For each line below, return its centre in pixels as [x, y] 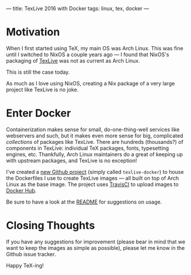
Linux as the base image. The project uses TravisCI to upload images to [92, 184]
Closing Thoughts [51, 226]
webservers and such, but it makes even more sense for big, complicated [95, 135]
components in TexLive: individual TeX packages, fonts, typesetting [88, 148]
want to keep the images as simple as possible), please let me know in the [95, 247]
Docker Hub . [21, 190]
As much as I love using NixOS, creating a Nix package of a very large [91, 83]
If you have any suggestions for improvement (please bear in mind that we [96, 242]
